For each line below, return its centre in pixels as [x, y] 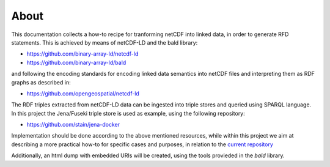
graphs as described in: [41, 82]
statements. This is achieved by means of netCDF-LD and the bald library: [105, 42]
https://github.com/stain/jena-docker [73, 125]
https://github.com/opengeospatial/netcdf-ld [83, 93]
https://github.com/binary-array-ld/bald [76, 62]
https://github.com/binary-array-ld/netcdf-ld [82, 54]
